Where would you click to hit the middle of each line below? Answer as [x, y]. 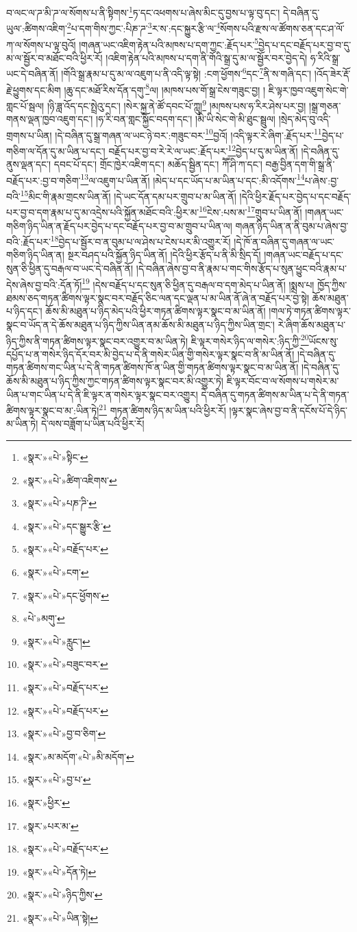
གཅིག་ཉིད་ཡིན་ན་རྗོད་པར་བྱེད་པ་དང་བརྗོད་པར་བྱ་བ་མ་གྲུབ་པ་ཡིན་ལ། [119, 225]
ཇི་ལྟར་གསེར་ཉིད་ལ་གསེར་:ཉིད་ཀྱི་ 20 [250, 339]
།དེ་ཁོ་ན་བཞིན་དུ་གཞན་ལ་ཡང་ [284, 241]
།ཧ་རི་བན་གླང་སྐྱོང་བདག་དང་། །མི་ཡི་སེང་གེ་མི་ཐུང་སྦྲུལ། [186, 119]
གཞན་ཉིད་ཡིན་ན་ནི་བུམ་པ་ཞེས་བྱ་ [292, 225]
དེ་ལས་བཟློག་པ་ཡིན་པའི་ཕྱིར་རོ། [93, 423]
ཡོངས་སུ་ [323, 340]
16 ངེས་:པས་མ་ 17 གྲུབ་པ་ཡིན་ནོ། [250, 211]
